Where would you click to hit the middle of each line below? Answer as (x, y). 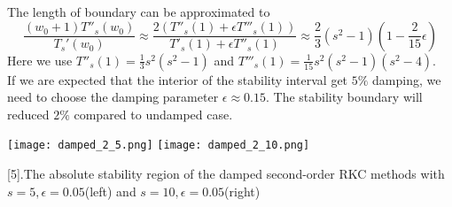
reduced (28, 114)
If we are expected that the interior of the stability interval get (178, 79)
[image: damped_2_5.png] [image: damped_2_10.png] (159, 146)
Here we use (40, 60)
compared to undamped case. (153, 114)
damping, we (407, 79)
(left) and (110, 191)
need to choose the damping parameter (113, 97)
